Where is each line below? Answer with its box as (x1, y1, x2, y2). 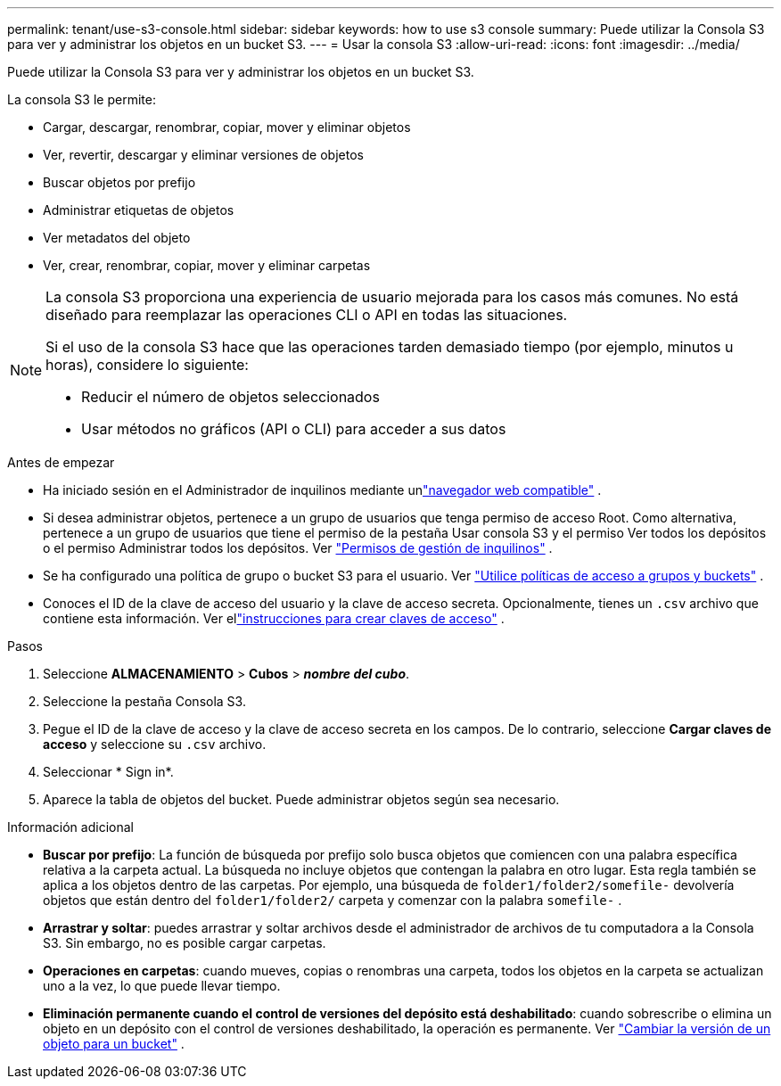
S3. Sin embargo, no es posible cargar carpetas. (43, 935, 326, 950)
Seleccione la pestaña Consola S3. (43, 694, 246, 709)
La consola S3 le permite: (7, 92, 156, 107)
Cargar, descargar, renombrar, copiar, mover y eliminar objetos (43, 119, 411, 135)
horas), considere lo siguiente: (45, 356, 249, 374)
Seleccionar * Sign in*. (43, 764, 174, 779)
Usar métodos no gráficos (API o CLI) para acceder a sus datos (81, 420, 506, 438)
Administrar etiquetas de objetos (43, 202, 234, 218)
